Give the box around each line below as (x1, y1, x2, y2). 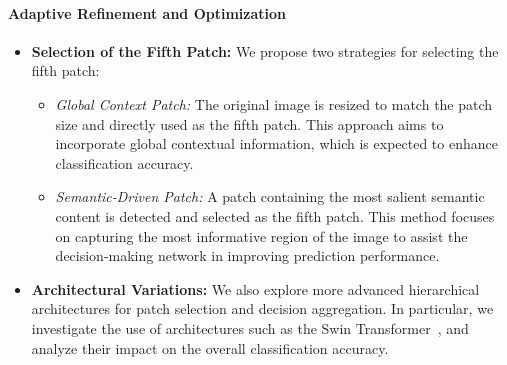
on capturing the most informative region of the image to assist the (55, 225, 468, 246)
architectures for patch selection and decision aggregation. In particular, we (31, 298, 494, 319)
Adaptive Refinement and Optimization (8, 2, 287, 23)
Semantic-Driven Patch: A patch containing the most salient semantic (55, 186, 485, 207)
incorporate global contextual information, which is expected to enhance (55, 133, 498, 154)
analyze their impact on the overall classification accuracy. (31, 337, 389, 358)
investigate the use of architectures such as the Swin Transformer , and (31, 317, 469, 338)
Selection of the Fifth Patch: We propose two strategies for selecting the (31, 40, 499, 61)
